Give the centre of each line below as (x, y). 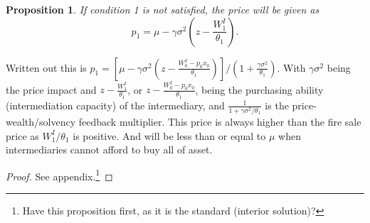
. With (291, 67)
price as (22, 135)
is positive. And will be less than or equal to (169, 135)
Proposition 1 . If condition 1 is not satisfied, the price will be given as (163, 9)
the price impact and (51, 89)
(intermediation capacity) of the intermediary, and (115, 105)
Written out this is (46, 67)
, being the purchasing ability (259, 89)
